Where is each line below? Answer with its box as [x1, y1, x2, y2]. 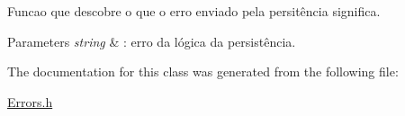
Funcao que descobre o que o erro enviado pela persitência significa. [7, 2, 381, 20]
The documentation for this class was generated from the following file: [7, 62, 399, 81]
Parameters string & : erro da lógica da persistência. [7, 31, 296, 50]
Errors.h [7, 92, 53, 111]
